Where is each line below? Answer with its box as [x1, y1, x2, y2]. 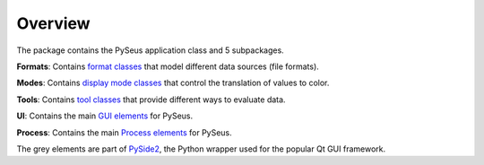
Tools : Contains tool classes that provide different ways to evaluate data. [16, 94, 286, 105]
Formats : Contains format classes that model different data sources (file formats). [16, 61, 320, 72]
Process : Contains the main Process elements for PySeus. [16, 126, 232, 138]
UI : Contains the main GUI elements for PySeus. [16, 110, 194, 121]
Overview [16, 13, 91, 33]
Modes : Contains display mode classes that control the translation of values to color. [16, 77, 330, 89]
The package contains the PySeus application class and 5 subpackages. [16, 45, 284, 56]
